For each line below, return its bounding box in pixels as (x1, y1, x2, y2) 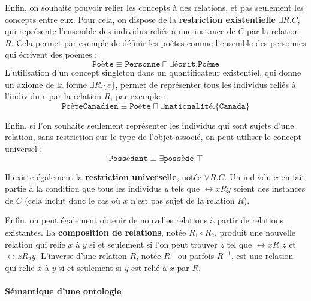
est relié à (131, 261, 167, 273)
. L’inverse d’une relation (35, 249, 127, 262)
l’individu (5, 90, 40, 102)
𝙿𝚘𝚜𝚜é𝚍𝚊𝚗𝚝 (108, 154, 148, 163)
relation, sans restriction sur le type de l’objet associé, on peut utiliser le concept (5, 130, 301, 143)
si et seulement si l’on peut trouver (89, 237, 218, 250)
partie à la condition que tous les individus (5, 182, 162, 195)
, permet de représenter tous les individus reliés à (115, 78, 296, 90)
